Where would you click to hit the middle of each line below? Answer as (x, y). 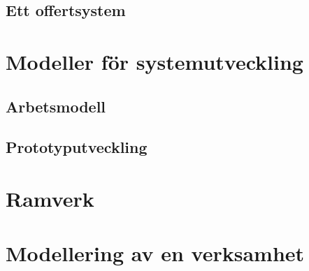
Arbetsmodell (56, 106)
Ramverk (50, 198)
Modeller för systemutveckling (154, 61)
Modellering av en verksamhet (155, 253)
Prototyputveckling (77, 147)
